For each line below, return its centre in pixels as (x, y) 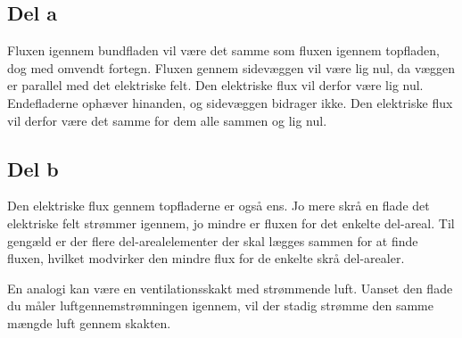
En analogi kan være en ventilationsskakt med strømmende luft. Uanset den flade (230, 288)
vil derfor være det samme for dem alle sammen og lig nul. (167, 120)
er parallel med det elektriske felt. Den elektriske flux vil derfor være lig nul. (215, 85)
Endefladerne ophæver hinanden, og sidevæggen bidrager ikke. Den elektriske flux (230, 102)
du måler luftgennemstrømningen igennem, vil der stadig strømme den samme (221, 305)
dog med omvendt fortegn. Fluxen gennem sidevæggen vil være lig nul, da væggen (231, 67)
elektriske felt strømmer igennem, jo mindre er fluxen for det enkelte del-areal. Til (231, 223)
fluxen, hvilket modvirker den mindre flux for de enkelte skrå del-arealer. (206, 258)
